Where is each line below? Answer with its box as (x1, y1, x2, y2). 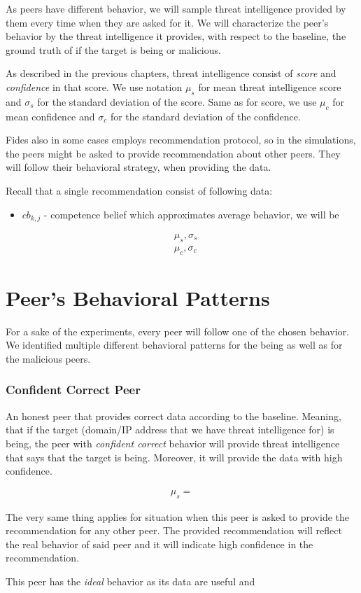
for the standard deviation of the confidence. (110, 109, 301, 123)
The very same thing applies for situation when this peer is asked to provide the (6, 509, 349, 524)
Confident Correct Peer (6, 381, 141, 398)
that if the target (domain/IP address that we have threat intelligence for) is (6, 422, 334, 437)
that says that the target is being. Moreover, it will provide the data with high (6, 449, 343, 464)
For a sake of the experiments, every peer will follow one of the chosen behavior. (6, 323, 349, 338)
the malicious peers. (6, 351, 91, 365)
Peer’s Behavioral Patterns (6, 283, 270, 312)
